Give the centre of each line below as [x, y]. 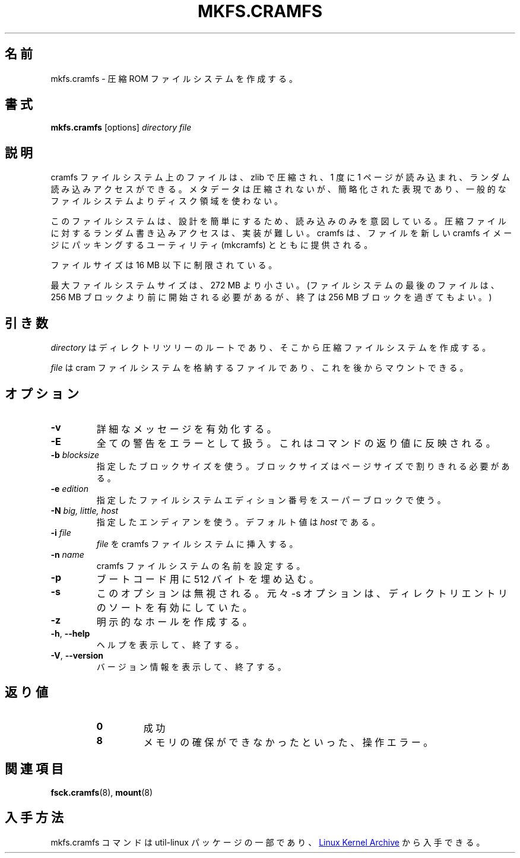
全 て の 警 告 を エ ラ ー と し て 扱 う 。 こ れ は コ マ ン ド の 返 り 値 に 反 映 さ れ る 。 [296, 443]
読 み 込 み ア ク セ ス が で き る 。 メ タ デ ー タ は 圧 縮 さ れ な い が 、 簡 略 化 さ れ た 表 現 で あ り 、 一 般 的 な [278, 189]
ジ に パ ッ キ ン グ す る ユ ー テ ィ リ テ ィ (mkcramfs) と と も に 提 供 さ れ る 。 [212, 245]
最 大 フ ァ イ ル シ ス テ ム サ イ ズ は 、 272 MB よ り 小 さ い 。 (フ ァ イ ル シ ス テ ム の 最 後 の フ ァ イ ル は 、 [275, 285]
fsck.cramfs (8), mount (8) [102, 792]
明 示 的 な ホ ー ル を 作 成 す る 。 [174, 622]
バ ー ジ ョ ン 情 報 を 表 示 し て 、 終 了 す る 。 [191, 666]
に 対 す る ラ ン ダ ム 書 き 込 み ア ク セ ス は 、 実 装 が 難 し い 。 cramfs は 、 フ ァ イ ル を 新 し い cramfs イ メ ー [281, 233]
